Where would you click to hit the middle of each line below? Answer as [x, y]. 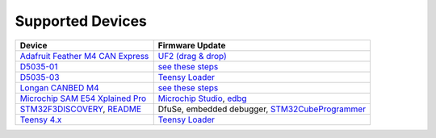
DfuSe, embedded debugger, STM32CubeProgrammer [262, 109]
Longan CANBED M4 [59, 87]
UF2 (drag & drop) [193, 56]
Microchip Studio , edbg [202, 98]
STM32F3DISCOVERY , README [80, 109]
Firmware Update [192, 45]
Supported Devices [81, 21]
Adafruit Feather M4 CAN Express [84, 56]
